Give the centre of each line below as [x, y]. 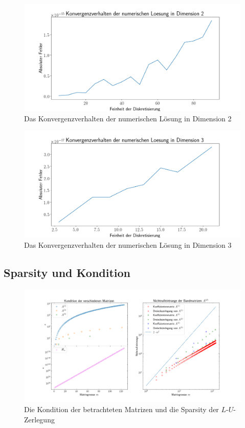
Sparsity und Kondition [67, 272]
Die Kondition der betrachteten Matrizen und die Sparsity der [121, 409]
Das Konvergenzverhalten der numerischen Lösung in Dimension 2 [128, 118]
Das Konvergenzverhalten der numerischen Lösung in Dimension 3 [128, 244]
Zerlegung [39, 419]
